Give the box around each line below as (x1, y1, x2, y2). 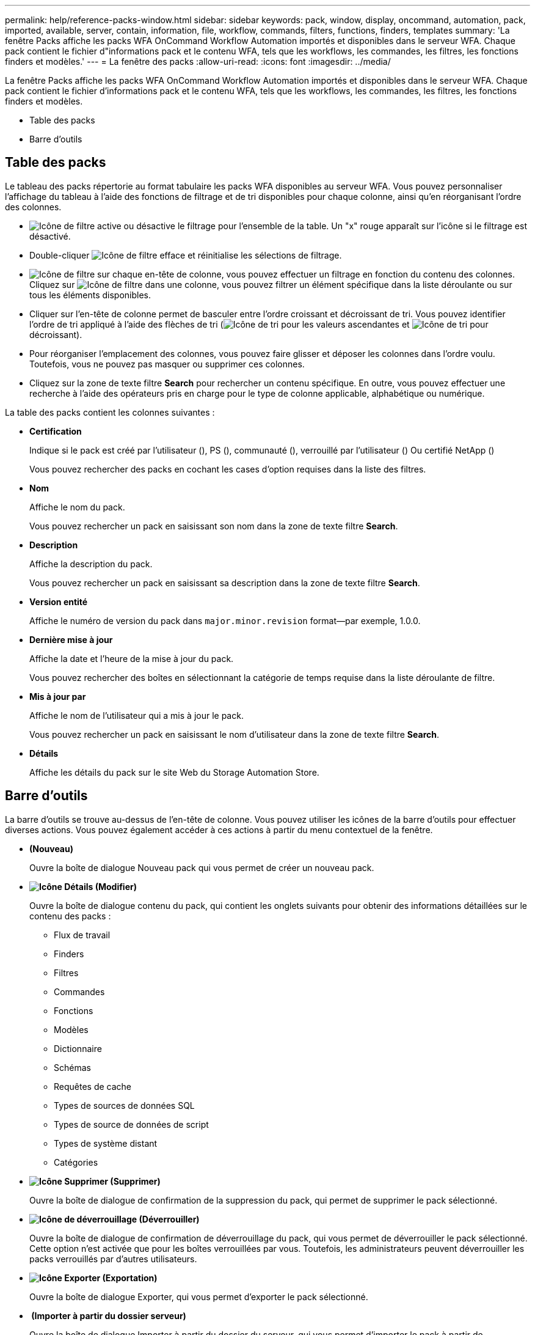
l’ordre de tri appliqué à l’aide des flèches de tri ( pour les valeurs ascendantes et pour (29, 318, 489, 329)
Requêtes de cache (54, 1081, 132, 1092)
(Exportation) (102, 1272, 158, 1283)
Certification (29, 425, 82, 436)
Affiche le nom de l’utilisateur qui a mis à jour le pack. (29, 710, 244, 721)
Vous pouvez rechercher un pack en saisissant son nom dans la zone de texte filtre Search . (29, 520, 398, 531)
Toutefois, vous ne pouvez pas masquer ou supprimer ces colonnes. (29, 358, 305, 369)
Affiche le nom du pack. (29, 501, 125, 512)
